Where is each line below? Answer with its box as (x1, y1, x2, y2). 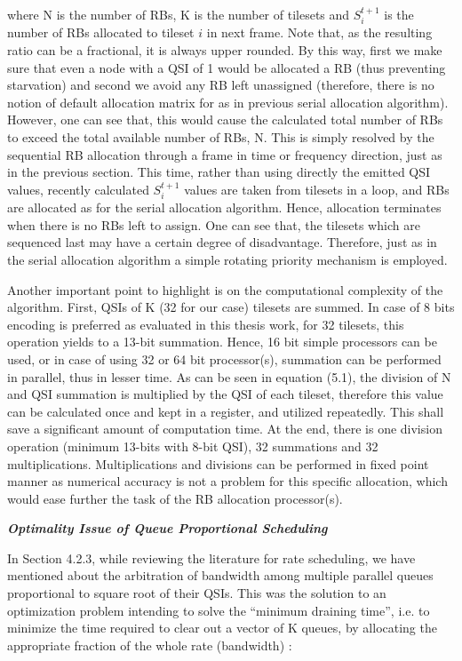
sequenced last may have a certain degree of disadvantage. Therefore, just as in (7, 233, 437, 251)
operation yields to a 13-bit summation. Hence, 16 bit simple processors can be (7, 332, 437, 351)
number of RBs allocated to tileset (7, 23, 195, 42)
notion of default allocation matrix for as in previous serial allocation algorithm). (7, 92, 449, 111)
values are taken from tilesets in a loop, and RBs (184, 179, 450, 198)
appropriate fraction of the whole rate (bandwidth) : (7, 635, 292, 654)
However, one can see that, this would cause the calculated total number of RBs (7, 110, 443, 129)
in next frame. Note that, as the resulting (206, 23, 433, 42)
